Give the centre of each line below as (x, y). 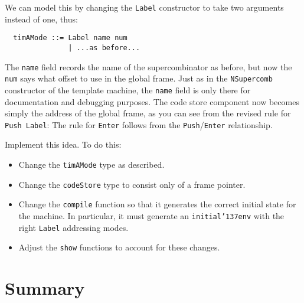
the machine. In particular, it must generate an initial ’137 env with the (151, 215)
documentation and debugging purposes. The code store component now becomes (152, 101)
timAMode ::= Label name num (70, 38)
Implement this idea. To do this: (63, 144)
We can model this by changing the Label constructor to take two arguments (144, 7)
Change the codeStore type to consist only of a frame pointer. (132, 184)
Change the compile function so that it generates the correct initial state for (157, 204)
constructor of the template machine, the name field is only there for (128, 89)
